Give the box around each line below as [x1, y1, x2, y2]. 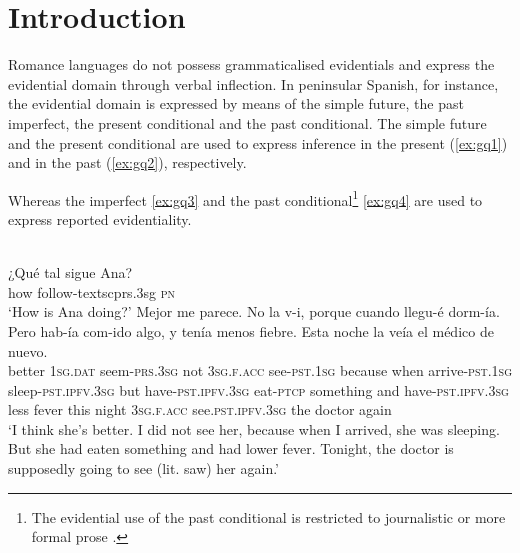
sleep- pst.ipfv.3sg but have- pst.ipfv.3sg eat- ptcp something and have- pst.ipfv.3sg [8, 379, 509, 400]
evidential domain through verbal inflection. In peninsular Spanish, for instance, [8, 73, 499, 94]
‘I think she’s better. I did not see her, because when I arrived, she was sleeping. [8, 418, 500, 439]
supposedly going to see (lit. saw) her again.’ [8, 458, 280, 479]
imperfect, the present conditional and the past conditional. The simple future [8, 112, 487, 133]
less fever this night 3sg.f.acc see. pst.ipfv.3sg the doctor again [8, 399, 392, 420]
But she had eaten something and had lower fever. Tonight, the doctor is [8, 438, 454, 459]
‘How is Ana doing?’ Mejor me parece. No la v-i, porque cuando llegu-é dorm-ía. [8, 301, 500, 322]
